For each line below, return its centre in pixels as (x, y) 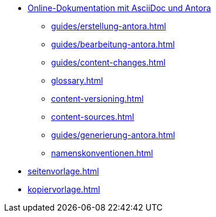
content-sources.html (93, 117)
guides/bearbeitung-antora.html (113, 44)
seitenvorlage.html (63, 171)
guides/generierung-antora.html (113, 135)
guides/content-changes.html (108, 62)
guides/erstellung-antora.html (109, 26)
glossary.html (77, 80)
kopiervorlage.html (64, 189)
